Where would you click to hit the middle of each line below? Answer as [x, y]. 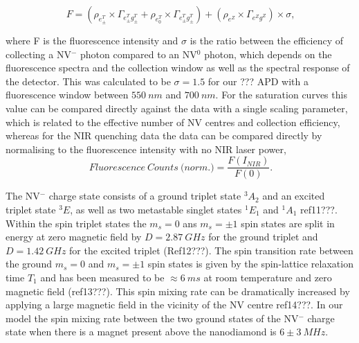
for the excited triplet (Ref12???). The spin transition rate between [211, 250]
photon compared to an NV [138, 54]
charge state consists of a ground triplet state [145, 196]
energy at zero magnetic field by [74, 237]
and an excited [294, 196]
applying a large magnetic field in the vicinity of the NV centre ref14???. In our [174, 305]
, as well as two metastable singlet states [156, 209]
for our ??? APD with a [258, 81]
